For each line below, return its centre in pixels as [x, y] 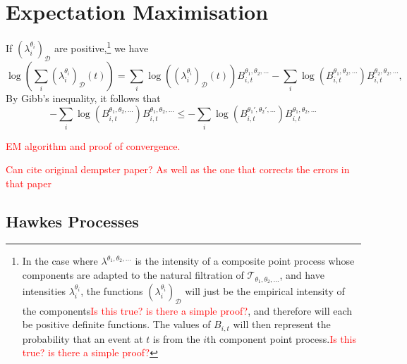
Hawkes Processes [72, 221]
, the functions [112, 290]
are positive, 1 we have [101, 47]
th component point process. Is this [282, 338]
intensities [44, 290]
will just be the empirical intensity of [265, 290]
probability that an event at [83, 338]
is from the [176, 338]
